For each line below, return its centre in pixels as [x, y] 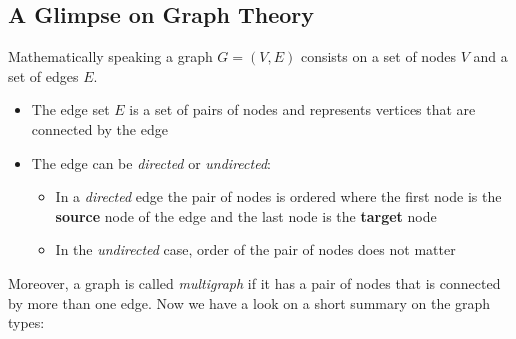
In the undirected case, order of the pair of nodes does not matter [255, 249]
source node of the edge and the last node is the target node [246, 215]
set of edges [43, 75]
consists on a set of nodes [378, 56]
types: [26, 322]
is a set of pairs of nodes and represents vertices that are [302, 109]
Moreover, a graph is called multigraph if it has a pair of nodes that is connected [254, 282]
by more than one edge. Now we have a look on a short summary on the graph [249, 302]
